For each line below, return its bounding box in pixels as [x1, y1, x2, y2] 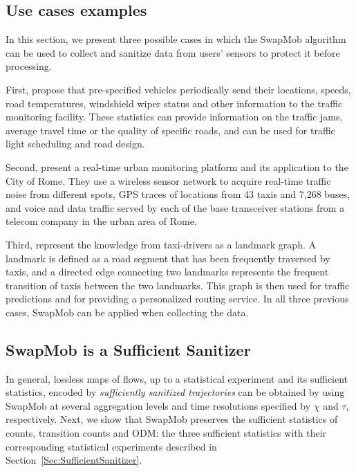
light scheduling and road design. [6, 136, 145, 151]
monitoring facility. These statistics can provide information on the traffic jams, [6, 109, 343, 124]
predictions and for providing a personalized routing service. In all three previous [6, 291, 349, 306]
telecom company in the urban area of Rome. [6, 214, 197, 228]
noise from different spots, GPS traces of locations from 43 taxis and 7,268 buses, [6, 187, 350, 201]
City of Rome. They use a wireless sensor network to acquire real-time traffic [6, 173, 331, 188]
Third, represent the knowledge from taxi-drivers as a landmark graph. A [6, 237, 316, 251]
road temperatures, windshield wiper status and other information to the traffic [6, 96, 343, 110]
